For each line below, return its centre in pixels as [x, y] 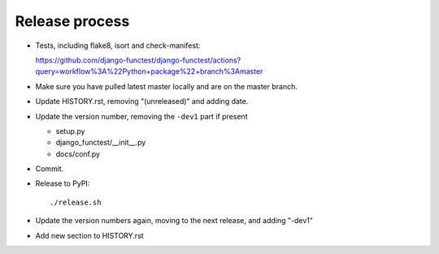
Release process [72, 21]
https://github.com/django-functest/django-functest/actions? [138, 60]
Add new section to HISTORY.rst [89, 235]
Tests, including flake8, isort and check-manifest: [118, 45]
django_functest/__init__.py [101, 143]
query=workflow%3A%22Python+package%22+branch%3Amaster [149, 71]
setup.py [70, 131]
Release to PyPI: [63, 183]
